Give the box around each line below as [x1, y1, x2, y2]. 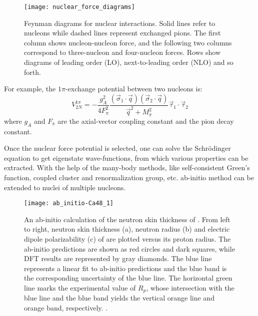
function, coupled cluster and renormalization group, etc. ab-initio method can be [4, 172, 254, 183]
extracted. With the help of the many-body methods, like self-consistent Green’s [4, 162, 250, 173]
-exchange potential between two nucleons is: [65, 83, 202, 94]
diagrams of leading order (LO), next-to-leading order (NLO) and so [24, 57, 233, 67]
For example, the [4, 83, 56, 94]
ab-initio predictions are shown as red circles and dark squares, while [24, 243, 235, 254]
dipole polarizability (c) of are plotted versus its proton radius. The [24, 234, 231, 244]
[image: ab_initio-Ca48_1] [24, 200, 113, 207]
